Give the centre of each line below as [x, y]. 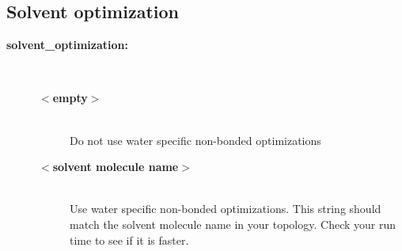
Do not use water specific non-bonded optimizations [195, 140]
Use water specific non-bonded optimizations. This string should [226, 209]
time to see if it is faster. [129, 240]
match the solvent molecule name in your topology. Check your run [233, 224]
